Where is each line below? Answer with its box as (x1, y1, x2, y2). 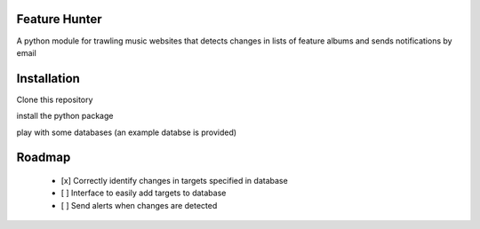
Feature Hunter (16, 12, 102, 27)
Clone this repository (16, 94, 93, 105)
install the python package (16, 111, 114, 122)
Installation (16, 71, 80, 86)
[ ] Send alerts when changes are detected (60, 200, 218, 210)
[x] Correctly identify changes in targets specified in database (60, 176, 288, 186)
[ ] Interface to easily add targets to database (60, 187, 227, 199)
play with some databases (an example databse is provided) (16, 127, 237, 138)
